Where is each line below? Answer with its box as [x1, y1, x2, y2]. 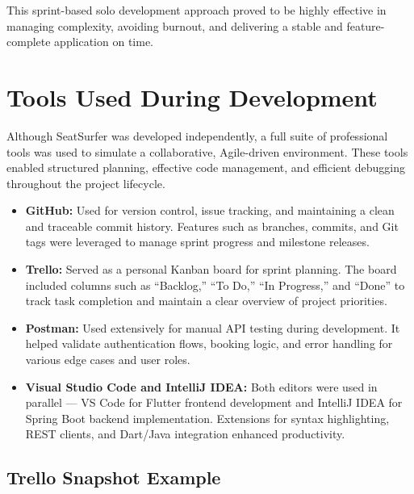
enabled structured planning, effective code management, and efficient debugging [6, 159, 406, 176]
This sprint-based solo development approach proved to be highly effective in [6, 2, 387, 18]
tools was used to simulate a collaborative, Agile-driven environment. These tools [6, 143, 408, 160]
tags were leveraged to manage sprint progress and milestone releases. [25, 233, 370, 250]
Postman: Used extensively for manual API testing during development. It [25, 319, 400, 336]
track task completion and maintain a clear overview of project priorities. [25, 292, 387, 309]
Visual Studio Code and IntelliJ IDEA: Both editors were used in [25, 378, 378, 395]
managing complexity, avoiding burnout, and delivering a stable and [6, 17, 343, 34]
